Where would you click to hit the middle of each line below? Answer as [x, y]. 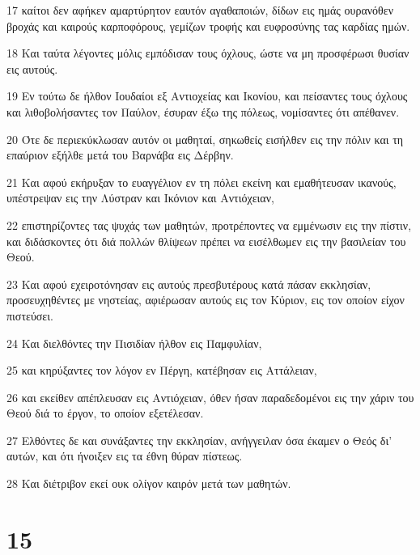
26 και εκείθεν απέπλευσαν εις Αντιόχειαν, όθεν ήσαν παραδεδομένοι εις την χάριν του [210, 397]
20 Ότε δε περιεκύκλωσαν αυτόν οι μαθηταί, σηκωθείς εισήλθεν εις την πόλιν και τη [205, 139]
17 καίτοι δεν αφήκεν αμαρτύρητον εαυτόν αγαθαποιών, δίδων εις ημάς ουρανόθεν [200, 10]
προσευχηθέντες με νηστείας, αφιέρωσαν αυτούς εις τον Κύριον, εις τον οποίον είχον [206, 300]
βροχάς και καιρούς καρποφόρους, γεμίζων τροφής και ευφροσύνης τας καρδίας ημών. [208, 25]
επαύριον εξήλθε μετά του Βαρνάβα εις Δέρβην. [120, 155]
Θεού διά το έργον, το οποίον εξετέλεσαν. [105, 413]
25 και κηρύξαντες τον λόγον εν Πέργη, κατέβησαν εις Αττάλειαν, [162, 370]
